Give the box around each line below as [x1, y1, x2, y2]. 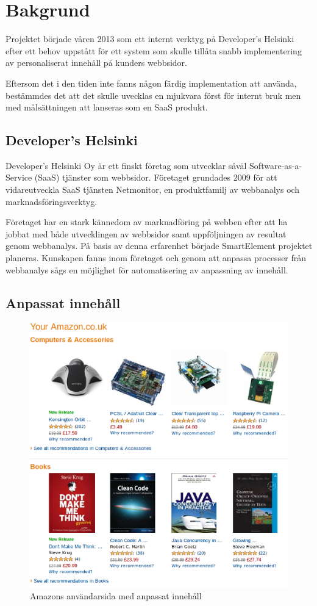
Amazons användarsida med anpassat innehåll [30, 590, 202, 602]
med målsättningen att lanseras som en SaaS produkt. [5, 101, 208, 114]
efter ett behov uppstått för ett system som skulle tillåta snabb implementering [5, 44, 302, 57]
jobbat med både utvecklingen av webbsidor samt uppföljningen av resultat [5, 227, 287, 240]
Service [5, 171, 32, 184]
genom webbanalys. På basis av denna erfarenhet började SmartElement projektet [5, 239, 313, 252]
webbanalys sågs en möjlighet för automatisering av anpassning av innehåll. [5, 263, 288, 276]
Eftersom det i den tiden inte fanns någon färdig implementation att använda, [5, 76, 297, 89]
